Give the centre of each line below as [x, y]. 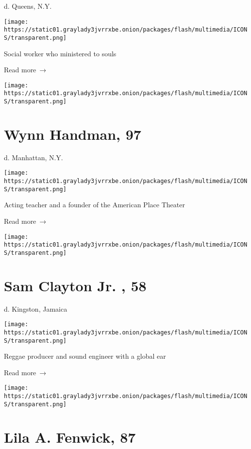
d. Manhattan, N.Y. [33, 157]
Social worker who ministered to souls [60, 53]
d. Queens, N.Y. [28, 6]
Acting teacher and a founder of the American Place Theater [94, 205]
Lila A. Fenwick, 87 [70, 437]
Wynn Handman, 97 [73, 134]
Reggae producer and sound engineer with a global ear [85, 356]
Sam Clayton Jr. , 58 [75, 285]
